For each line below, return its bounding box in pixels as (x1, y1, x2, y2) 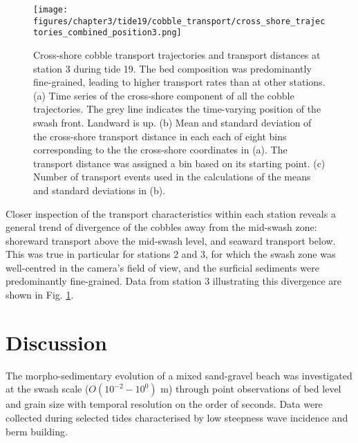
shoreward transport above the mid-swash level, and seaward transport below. (6, 233, 336, 247)
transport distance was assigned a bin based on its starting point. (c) (33, 155, 326, 170)
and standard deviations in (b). (33, 182, 166, 197)
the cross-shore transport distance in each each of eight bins (33, 129, 287, 143)
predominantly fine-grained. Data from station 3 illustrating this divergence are (6, 274, 342, 288)
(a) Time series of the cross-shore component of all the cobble (33, 88, 294, 102)
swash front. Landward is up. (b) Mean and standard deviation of (33, 115, 312, 129)
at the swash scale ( (6, 381, 89, 396)
